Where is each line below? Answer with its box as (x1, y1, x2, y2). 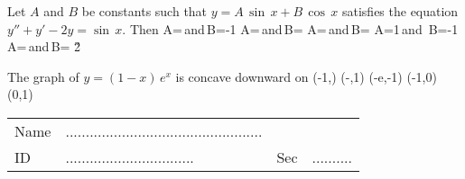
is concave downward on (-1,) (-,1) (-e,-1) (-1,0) (175, 67, 437, 85)
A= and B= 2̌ (7, 37, 81, 56)
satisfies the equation (341, 2, 459, 20)
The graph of (7, 67, 79, 85)
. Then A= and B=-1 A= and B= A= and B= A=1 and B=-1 (122, 19, 459, 38)
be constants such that (81, 2, 208, 20)
